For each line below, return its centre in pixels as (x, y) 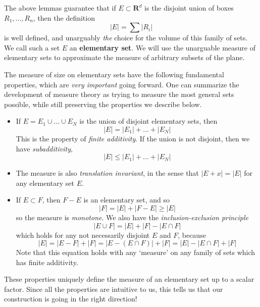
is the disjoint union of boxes (189, 8)
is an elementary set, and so (126, 200)
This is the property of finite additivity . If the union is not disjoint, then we (133, 138)
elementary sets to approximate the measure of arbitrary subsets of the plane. (124, 57)
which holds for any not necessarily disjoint (83, 235)
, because (192, 235)
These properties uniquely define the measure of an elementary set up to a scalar (129, 279)
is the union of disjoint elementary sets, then (148, 121)
